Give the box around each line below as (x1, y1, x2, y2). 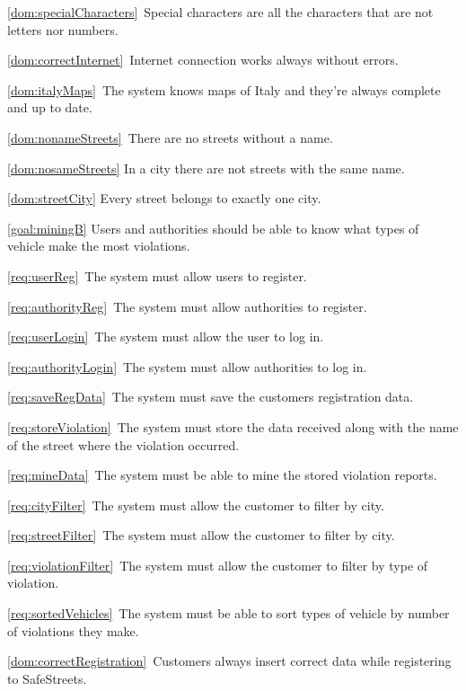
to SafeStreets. (7, 669, 87, 687)
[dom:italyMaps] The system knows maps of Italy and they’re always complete (7, 80, 441, 99)
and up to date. (7, 98, 92, 117)
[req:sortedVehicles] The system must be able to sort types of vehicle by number (7, 604, 450, 623)
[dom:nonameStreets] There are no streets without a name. (7, 128, 333, 146)
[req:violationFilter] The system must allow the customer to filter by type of (7, 555, 428, 574)
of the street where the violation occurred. (7, 435, 240, 454)
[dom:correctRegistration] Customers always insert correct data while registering (7, 651, 452, 670)
